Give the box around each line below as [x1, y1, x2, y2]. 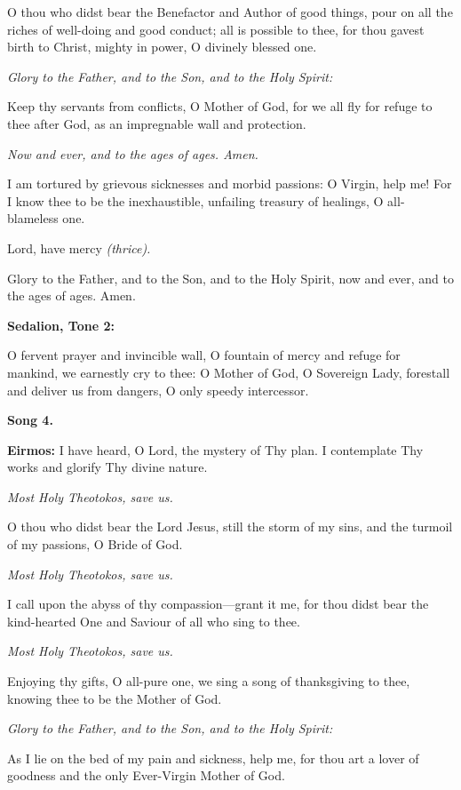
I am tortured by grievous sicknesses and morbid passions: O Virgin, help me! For [7, 174, 452, 193]
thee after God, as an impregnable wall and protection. [7, 114, 306, 132]
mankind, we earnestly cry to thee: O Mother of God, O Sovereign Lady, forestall [7, 363, 450, 381]
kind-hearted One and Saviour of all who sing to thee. [7, 611, 300, 630]
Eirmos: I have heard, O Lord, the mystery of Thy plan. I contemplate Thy [7, 440, 424, 459]
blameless [7, 209, 59, 227]
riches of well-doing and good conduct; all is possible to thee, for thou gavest [7, 20, 425, 38]
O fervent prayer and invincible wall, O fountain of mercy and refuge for [7, 346, 401, 364]
